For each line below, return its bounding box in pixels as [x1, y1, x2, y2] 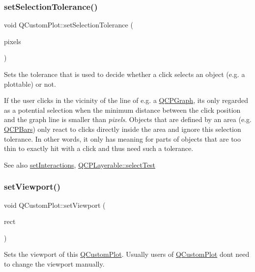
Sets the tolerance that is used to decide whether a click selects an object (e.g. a [4, 69, 245, 79]
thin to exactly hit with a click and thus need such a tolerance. [4, 143, 194, 153]
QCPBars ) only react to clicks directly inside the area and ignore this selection [4, 124, 241, 134]
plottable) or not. [4, 78, 56, 89]
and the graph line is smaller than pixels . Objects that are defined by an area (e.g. [4, 114, 252, 124]
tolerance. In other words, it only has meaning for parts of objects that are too [4, 133, 241, 144]
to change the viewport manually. [4, 258, 105, 269]
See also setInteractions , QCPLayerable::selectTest [4, 159, 156, 170]
